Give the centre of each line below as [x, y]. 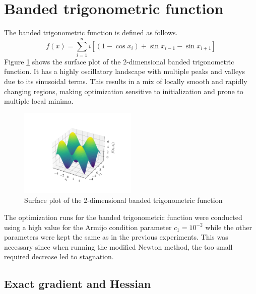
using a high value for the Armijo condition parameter [88, 227]
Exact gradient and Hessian [78, 284]
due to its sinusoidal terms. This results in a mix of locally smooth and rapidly [126, 81]
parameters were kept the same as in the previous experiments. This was [116, 237]
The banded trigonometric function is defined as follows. [91, 32]
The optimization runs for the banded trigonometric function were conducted [123, 217]
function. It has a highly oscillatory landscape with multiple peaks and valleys [125, 71]
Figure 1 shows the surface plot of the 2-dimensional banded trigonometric [119, 61]
